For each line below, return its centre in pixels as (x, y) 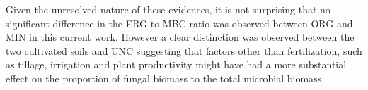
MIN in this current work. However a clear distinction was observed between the (180, 37)
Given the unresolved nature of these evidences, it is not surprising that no (168, 9)
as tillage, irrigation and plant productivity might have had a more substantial (176, 64)
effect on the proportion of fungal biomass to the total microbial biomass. (165, 78)
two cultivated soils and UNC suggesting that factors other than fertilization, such (184, 50)
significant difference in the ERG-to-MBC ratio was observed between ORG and (179, 23)
